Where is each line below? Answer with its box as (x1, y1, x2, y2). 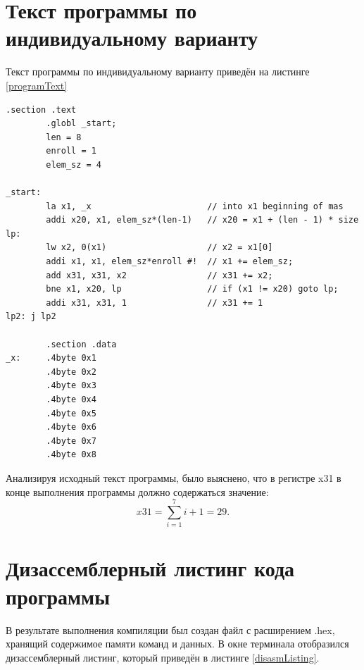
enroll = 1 (46, 146, 96, 156)
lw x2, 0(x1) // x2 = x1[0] (46, 242, 273, 253)
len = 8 (46, 132, 82, 142)
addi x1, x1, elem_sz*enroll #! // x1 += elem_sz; (46, 256, 294, 267)
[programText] (6, 77, 68, 92)
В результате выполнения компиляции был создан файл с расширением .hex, (6, 622, 335, 637)
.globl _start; (46, 118, 117, 129)
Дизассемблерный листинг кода (6, 554, 295, 583)
